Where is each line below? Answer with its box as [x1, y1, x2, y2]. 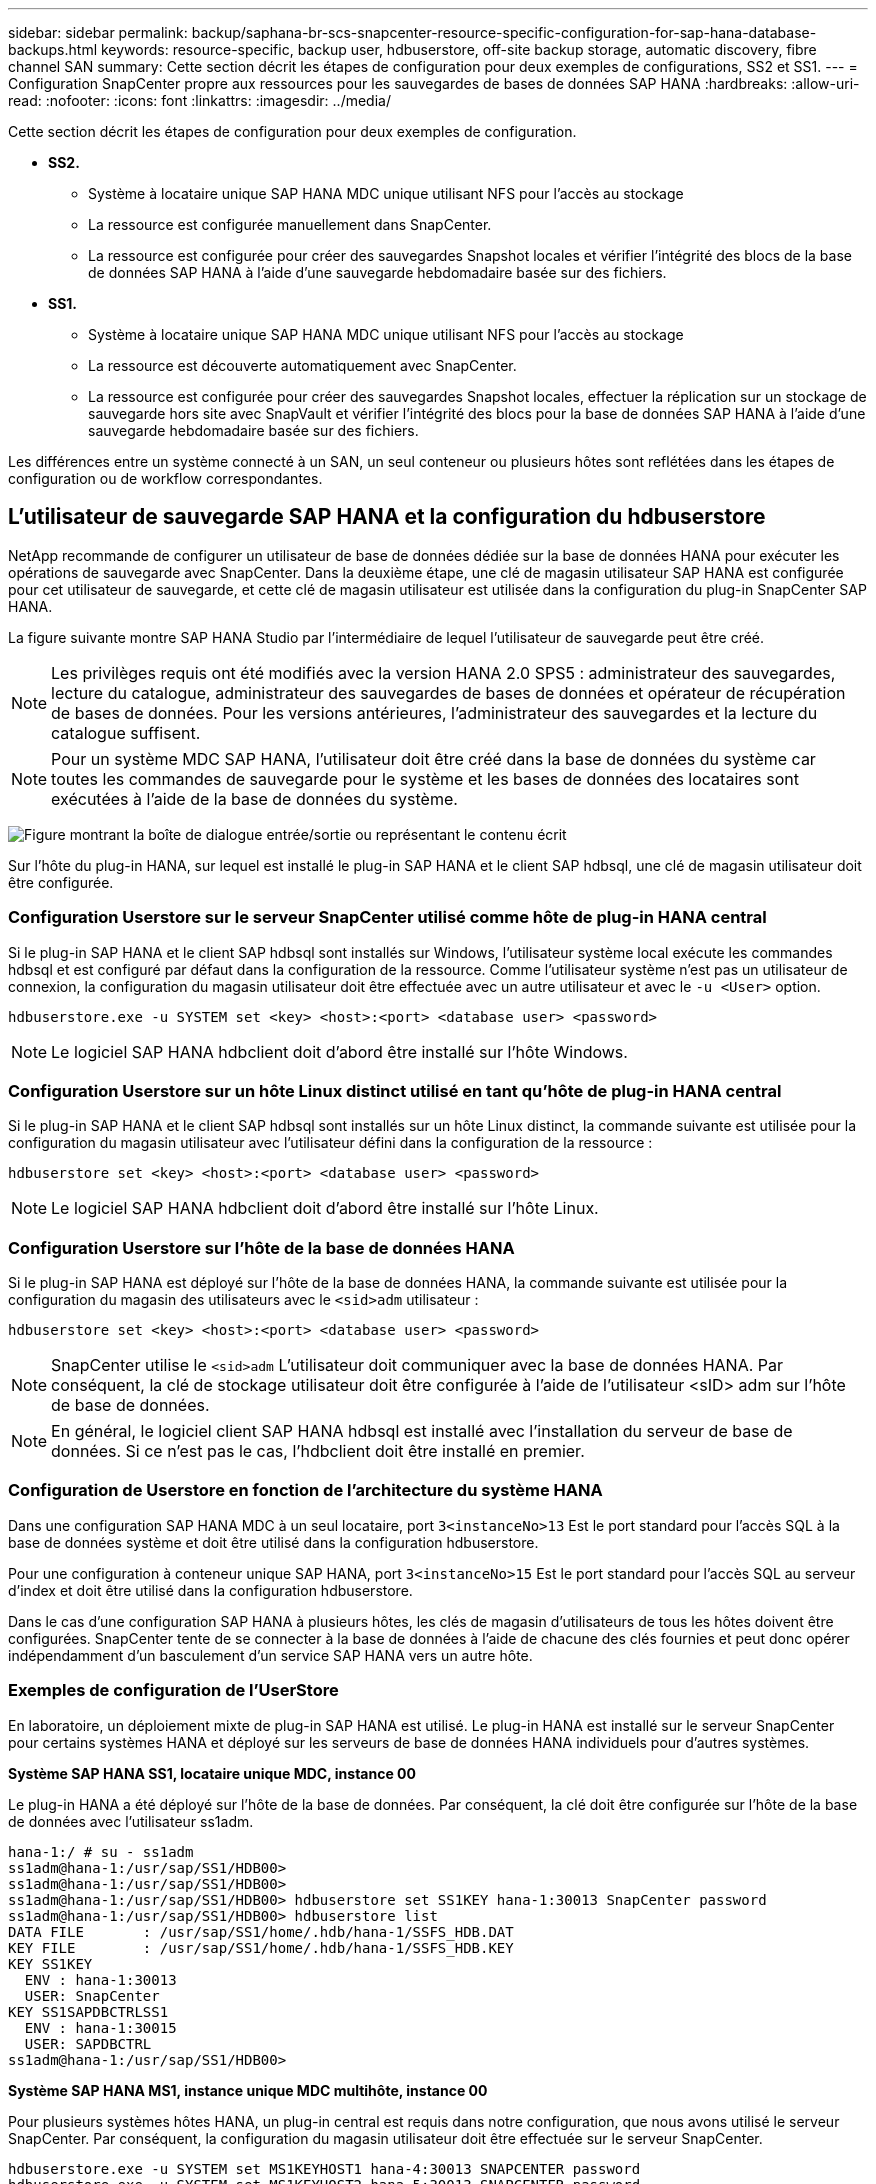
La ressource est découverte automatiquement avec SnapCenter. [88, 357, 517, 374]
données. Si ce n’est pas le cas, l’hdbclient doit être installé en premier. [51, 1441, 585, 1462]
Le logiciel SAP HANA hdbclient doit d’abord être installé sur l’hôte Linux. [51, 1198, 599, 1219]
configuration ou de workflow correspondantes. [8, 470, 323, 487]
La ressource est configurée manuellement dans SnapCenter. [88, 216, 492, 233]
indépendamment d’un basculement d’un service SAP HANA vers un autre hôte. [8, 1646, 533, 1664]
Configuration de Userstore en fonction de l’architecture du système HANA [8, 1480, 603, 1501]
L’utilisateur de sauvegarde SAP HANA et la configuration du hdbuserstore [8, 504, 766, 530]
